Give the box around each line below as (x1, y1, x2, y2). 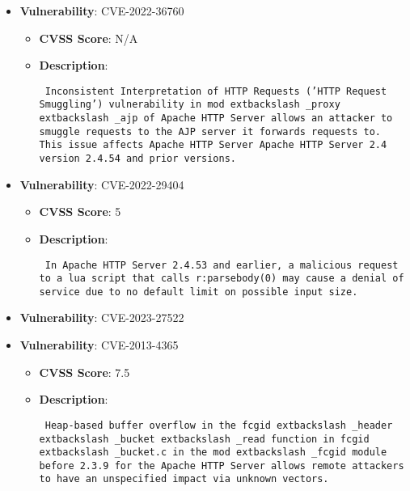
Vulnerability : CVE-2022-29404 (19, 176, 184, 193)
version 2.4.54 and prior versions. (39, 153, 236, 165)
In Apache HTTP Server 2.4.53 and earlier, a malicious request (44, 259, 399, 271)
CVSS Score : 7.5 (39, 363, 130, 380)
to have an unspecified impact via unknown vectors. (39, 473, 329, 485)
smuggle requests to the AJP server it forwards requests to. (39, 125, 381, 138)
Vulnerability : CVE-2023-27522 (19, 309, 184, 326)
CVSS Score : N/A (39, 29, 138, 46)
